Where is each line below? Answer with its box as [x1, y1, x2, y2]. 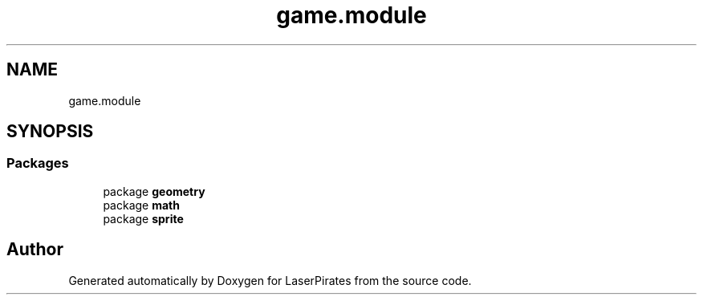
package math [103, 197, 180, 212]
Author [6, 239, 63, 260]
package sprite [103, 211, 184, 226]
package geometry [103, 184, 205, 198]
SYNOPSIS [6, 121, 94, 142]
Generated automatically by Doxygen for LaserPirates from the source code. [68, 273, 472, 287]
